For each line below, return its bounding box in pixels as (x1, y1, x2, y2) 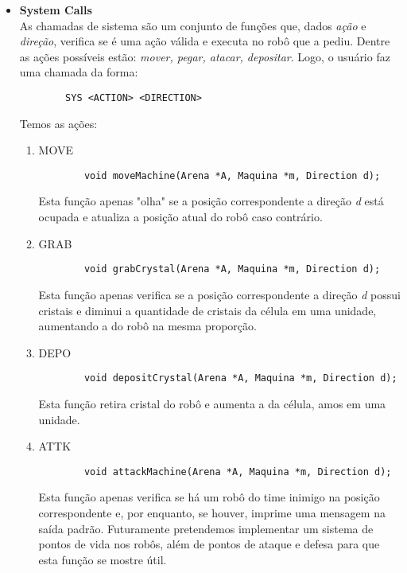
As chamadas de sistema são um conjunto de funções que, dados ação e (19, 17, 366, 33)
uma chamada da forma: (19, 64, 138, 80)
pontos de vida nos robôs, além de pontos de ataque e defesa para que (38, 536, 380, 552)
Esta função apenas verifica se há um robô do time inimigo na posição (38, 489, 380, 505)
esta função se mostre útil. (38, 551, 167, 567)
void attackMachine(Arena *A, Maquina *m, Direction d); (83, 466, 392, 477)
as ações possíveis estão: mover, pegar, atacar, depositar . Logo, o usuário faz (19, 48, 390, 64)
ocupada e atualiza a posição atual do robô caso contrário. (38, 209, 323, 225)
